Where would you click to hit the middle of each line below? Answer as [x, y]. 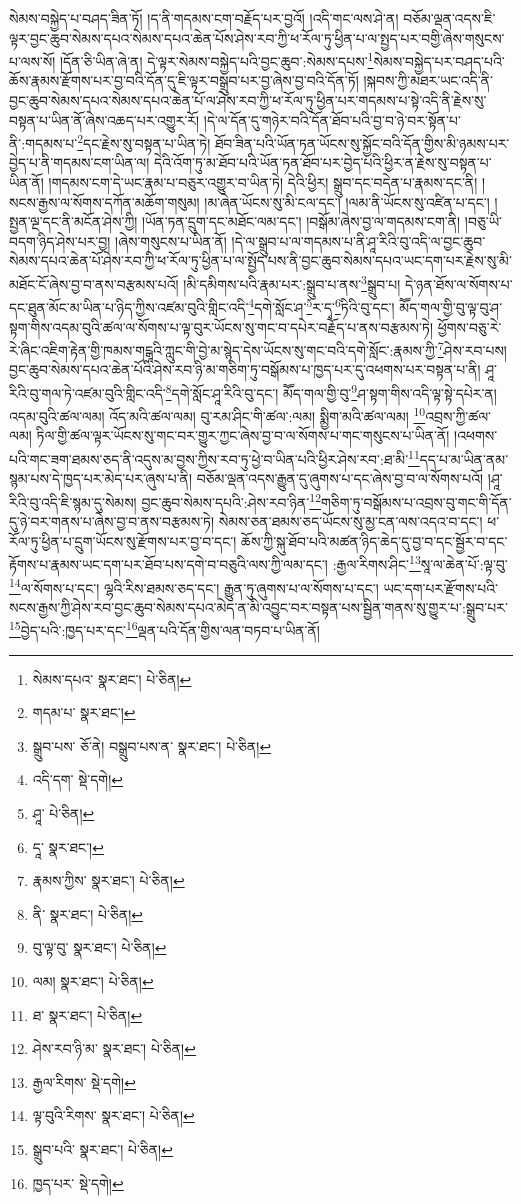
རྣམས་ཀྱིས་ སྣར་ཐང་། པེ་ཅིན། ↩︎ [108, 880]
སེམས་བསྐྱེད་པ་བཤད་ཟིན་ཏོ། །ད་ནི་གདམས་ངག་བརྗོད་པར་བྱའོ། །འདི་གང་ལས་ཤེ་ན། [204, 18]
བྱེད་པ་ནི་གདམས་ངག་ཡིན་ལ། [79, 162]
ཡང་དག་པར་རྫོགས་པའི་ [440, 587]
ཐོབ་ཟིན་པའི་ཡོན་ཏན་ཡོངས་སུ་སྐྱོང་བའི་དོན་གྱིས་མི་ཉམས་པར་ [362, 142]
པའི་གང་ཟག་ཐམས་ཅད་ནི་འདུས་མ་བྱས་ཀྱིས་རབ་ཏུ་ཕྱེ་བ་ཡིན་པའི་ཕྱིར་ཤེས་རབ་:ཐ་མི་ [209, 458]
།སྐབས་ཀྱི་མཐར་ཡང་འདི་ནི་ [428, 80]
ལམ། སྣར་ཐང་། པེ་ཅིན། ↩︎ [93, 981]
